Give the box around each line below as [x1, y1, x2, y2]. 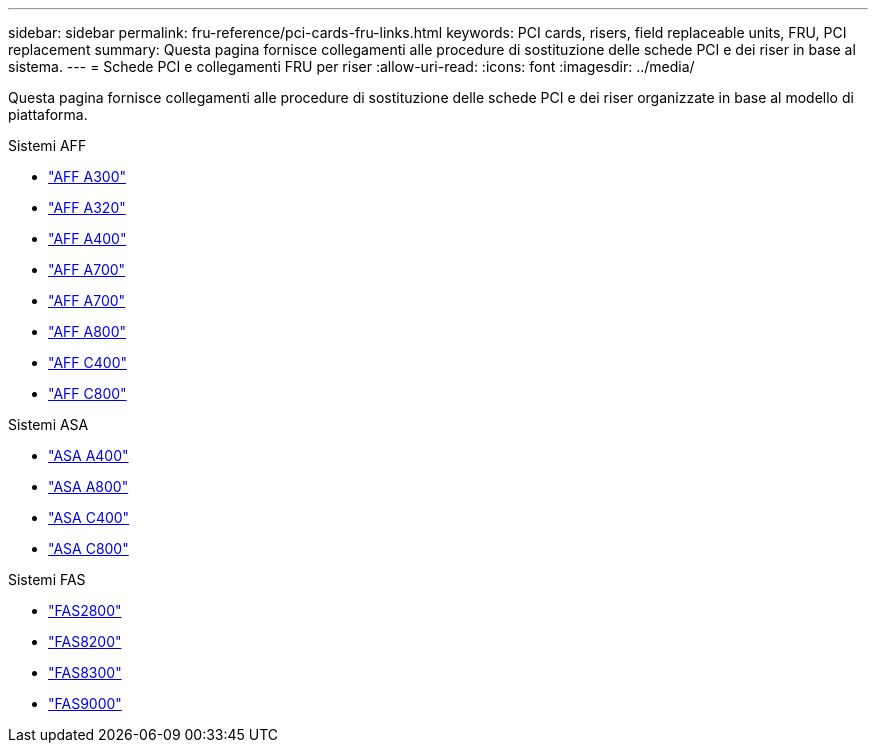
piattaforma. [8, 106, 88, 123]
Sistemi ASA [8, 416, 89, 433]
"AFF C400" [48, 354, 127, 371]
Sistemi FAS [8, 571, 86, 588]
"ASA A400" [48, 447, 129, 464]
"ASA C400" [48, 509, 130, 526]
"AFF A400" [48, 230, 127, 247]
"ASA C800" [48, 540, 129, 557]
